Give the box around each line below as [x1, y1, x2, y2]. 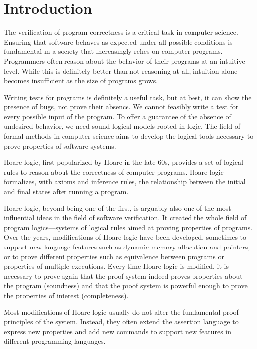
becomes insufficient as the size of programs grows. [4, 75, 158, 86]
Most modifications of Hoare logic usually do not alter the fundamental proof [4, 306, 239, 317]
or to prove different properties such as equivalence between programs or [4, 251, 224, 261]
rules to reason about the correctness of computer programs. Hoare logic [4, 166, 224, 177]
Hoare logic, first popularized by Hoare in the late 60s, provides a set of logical [4, 157, 243, 167]
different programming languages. [4, 336, 106, 346]
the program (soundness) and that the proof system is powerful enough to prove [4, 280, 248, 291]
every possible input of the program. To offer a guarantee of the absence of [4, 111, 231, 121]
